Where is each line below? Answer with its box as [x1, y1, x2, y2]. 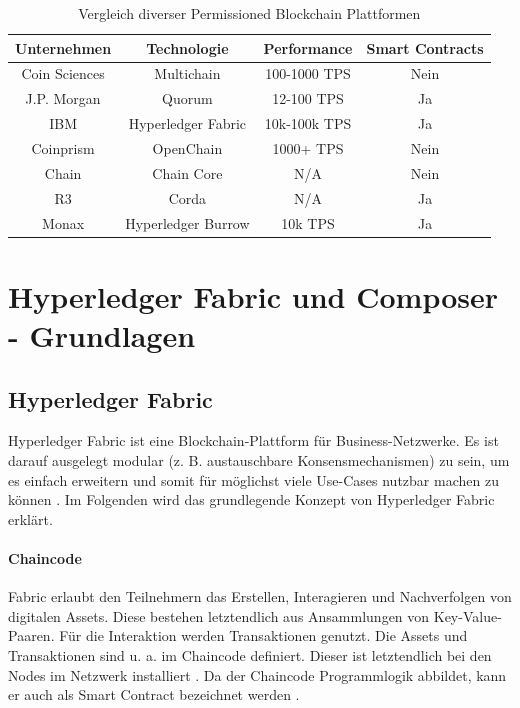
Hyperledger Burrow [125, 212, 250, 233]
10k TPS [281, 212, 335, 233]
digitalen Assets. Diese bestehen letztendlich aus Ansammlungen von [8, 605, 430, 626]
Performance [263, 37, 353, 58]
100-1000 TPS [265, 63, 351, 84]
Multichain [154, 63, 221, 84]
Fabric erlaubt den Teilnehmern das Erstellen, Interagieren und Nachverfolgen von [8, 586, 512, 607]
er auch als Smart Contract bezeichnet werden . [8, 684, 300, 705]
